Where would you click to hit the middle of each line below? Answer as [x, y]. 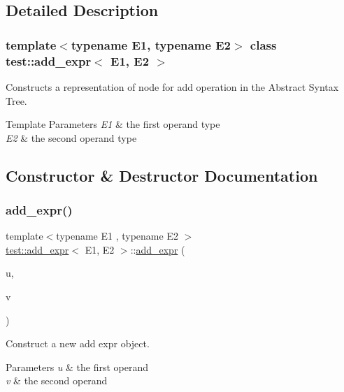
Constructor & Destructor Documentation [162, 175]
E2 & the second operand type [71, 137]
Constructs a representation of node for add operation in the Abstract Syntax [172, 86]
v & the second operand [57, 380]
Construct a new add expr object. [78, 343]
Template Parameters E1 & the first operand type [113, 124]
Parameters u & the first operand [77, 366]
